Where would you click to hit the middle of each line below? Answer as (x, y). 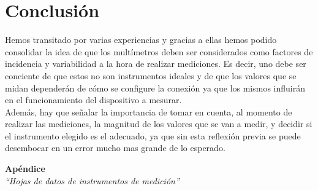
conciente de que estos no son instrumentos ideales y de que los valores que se (151, 75)
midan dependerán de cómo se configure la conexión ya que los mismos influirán (155, 88)
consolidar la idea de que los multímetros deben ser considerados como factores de (159, 51)
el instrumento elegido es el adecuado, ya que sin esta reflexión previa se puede (153, 135)
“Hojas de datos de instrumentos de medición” (92, 180)
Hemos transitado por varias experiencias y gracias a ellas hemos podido (141, 40)
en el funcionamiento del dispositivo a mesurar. (93, 100)
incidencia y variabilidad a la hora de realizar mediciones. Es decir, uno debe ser (156, 64)
